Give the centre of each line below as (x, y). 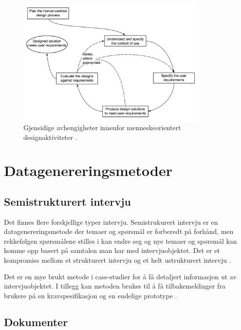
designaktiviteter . (50, 137)
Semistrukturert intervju (67, 201)
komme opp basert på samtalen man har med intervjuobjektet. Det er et (112, 250)
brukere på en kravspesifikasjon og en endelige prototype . (91, 295)
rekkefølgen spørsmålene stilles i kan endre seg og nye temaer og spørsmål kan (120, 241)
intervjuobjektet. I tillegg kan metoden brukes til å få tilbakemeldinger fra (115, 286)
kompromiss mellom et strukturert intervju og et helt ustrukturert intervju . (118, 260)
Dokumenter (36, 321)
